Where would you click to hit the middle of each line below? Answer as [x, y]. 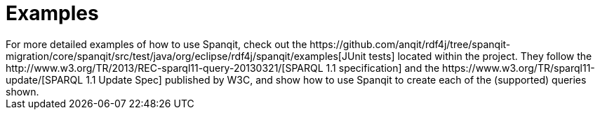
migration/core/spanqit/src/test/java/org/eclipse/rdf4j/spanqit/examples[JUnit [186, 56]
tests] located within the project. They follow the [480, 56]
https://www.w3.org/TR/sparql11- [519, 68]
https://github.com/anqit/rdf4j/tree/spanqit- [410, 44]
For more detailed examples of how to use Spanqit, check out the [156, 44]
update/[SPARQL [45, 79]
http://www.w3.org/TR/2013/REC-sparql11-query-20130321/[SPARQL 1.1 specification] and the [223, 68]
